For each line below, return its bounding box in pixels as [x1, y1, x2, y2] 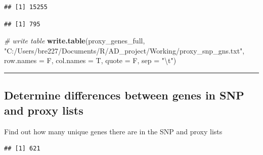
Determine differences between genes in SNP [4, 87, 244, 103]
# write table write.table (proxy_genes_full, [4, 35, 145, 46]
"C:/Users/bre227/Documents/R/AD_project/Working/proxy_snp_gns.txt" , [4, 45, 245, 56]
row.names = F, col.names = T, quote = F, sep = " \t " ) [4, 55, 177, 66]
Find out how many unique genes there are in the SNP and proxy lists [4, 126, 223, 136]
